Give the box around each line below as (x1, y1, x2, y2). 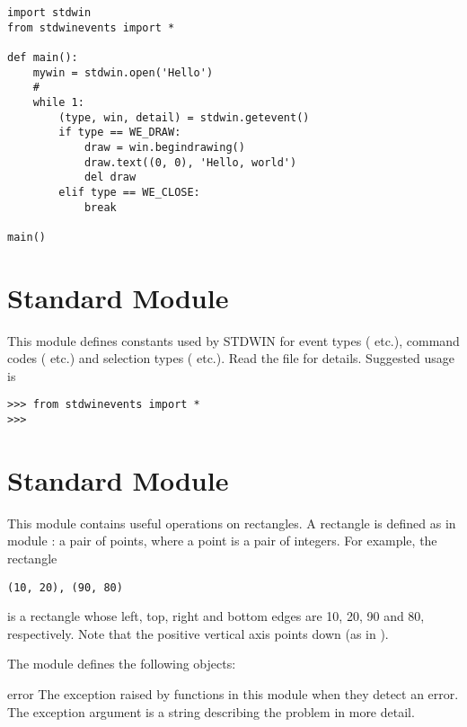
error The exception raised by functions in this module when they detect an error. (7, 685, 459, 704)
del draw (84, 171, 137, 184)
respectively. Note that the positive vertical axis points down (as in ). (7, 624, 389, 643)
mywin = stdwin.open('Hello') (32, 66, 214, 79)
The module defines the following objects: (7, 654, 236, 673)
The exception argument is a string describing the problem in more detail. (7, 702, 415, 721)
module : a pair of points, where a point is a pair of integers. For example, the (7, 531, 437, 550)
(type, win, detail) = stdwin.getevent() (58, 111, 310, 124)
